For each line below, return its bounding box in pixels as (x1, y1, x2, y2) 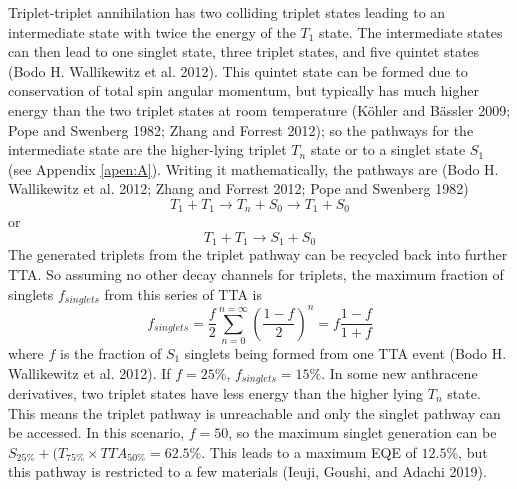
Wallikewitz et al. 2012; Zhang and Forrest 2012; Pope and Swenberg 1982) (8, 178, 469, 199)
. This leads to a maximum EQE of (201, 441, 417, 462)
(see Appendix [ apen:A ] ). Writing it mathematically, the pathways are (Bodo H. (8, 158, 499, 179)
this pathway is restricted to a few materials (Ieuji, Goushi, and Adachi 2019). (8, 461, 487, 482)
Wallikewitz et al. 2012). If (8, 362, 171, 383)
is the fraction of (60, 342, 162, 363)
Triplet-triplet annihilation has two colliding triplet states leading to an (8, 2, 446, 22)
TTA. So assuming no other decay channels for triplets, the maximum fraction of (8, 264, 504, 285)
